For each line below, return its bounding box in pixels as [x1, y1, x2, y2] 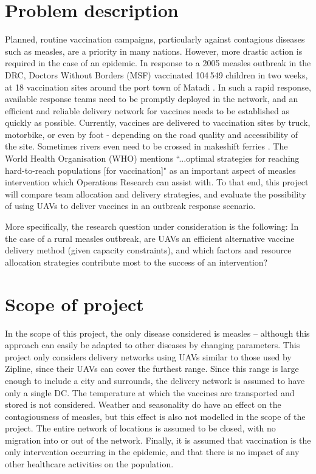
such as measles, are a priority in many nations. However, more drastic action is [5, 44, 303, 57]
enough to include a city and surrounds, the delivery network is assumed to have [5, 374, 305, 386]
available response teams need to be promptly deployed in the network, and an [5, 92, 298, 105]
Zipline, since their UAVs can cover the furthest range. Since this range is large [5, 362, 299, 375]
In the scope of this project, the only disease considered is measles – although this [5, 326, 310, 339]
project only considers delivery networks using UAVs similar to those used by [5, 350, 292, 363]
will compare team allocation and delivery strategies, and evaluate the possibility [5, 187, 306, 200]
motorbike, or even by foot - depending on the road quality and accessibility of [5, 128, 298, 140]
